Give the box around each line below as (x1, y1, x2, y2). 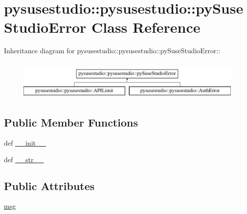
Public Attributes (4, 178, 95, 193)
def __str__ (4, 154, 44, 164)
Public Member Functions (4, 115, 138, 130)
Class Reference (91, 17, 201, 37)
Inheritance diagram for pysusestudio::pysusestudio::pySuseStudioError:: (4, 45, 221, 56)
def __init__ (4, 137, 46, 148)
